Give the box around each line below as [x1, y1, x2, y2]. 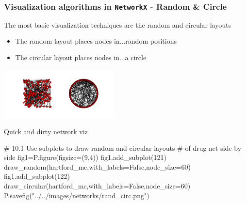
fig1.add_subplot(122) [4, 171, 70, 181]
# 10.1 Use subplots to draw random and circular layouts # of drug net [4, 142, 218, 153]
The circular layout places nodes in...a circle [15, 52, 147, 62]
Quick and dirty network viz [4, 126, 88, 136]
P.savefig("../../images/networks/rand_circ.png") [4, 190, 149, 200]
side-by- [220, 142, 244, 153]
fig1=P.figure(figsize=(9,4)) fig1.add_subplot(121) [17, 152, 166, 162]
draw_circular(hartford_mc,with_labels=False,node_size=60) [4, 180, 191, 190]
